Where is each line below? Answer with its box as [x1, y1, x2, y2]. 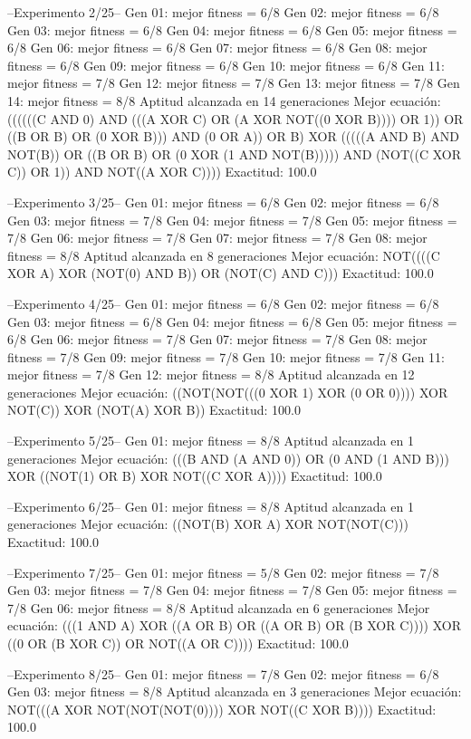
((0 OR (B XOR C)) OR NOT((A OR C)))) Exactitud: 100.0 [7, 634, 349, 652]
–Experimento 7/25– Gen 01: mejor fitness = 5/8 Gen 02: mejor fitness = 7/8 [7, 562, 439, 581]
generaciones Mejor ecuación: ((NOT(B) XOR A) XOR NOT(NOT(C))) [7, 514, 409, 533]
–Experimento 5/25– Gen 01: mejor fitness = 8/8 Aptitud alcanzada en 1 [7, 431, 414, 450]
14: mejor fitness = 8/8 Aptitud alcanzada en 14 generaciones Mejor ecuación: [7, 91, 441, 110]
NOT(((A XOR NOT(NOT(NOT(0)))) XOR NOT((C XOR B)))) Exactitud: [7, 699, 437, 718]
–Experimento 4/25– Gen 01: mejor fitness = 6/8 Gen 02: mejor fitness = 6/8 [7, 293, 439, 312]
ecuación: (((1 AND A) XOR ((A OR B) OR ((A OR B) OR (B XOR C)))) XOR [7, 616, 462, 635]
